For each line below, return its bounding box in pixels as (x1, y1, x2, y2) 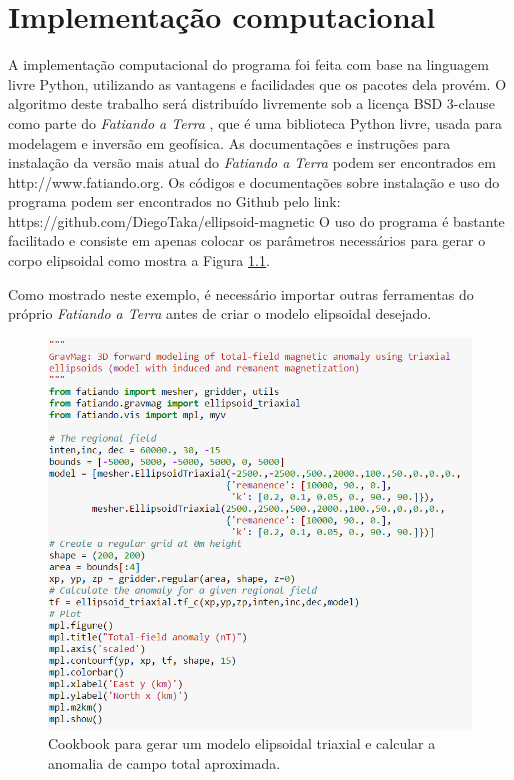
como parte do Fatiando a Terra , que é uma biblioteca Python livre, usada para (8, 112, 503, 133)
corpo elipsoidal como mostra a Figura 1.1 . (8, 250, 270, 271)
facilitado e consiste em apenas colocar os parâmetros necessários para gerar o (8, 230, 486, 251)
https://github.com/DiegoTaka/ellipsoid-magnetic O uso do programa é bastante (8, 210, 505, 231)
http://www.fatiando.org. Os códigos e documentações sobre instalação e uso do (8, 171, 500, 192)
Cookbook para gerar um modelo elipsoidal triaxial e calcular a (48, 733, 436, 754)
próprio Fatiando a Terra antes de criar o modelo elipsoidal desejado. (8, 303, 432, 324)
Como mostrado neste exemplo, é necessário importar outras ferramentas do (8, 283, 474, 304)
